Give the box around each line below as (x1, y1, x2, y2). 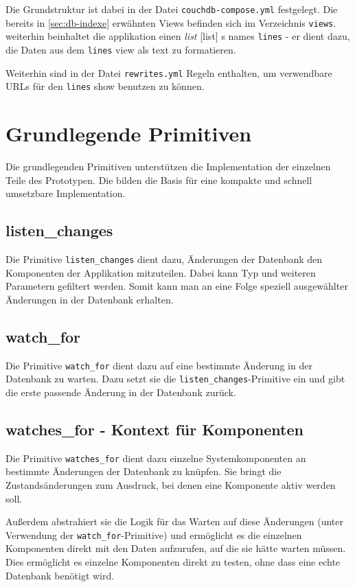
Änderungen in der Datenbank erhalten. (5, 292, 174, 306)
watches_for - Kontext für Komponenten (5, 418, 304, 439)
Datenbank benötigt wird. (5, 568, 115, 582)
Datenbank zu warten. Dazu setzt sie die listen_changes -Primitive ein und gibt (5, 371, 345, 386)
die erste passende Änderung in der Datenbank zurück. (5, 385, 236, 399)
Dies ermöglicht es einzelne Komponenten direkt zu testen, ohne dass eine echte (5, 555, 341, 569)
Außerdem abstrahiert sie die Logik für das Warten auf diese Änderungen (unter (5, 514, 343, 529)
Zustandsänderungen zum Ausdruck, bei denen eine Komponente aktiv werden (5, 478, 336, 492)
